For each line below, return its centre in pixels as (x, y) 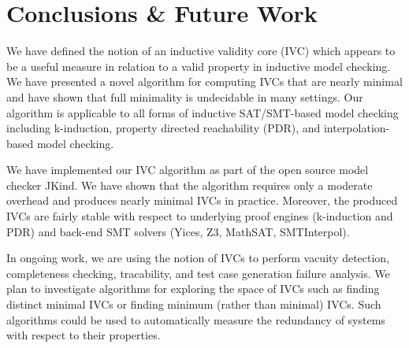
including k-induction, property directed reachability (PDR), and (164, 128)
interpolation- (357, 128)
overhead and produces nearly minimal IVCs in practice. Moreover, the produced (202, 200)
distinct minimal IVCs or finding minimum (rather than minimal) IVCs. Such (194, 304)
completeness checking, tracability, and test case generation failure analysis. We (198, 273)
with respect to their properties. (84, 335)
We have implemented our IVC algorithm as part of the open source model (188, 170)
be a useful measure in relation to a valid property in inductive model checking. (199, 66)
